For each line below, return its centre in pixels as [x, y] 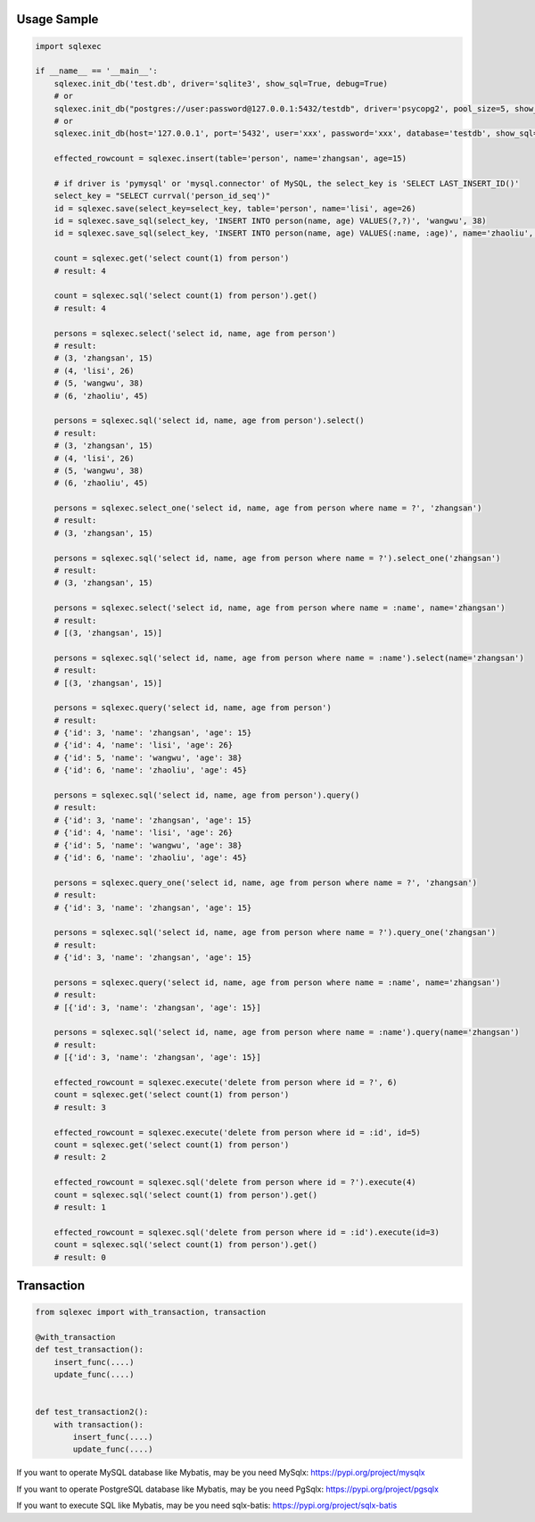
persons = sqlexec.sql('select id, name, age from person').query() [207, 795]
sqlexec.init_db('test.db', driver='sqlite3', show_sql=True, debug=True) [221, 83]
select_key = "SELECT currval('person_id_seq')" [162, 196]
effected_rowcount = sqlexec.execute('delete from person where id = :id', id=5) [237, 1132]
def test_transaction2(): [92, 1412]
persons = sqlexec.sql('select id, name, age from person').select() [209, 421]
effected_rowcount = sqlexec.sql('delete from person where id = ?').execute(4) [235, 1183]
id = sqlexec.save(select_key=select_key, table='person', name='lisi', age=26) [235, 208]
